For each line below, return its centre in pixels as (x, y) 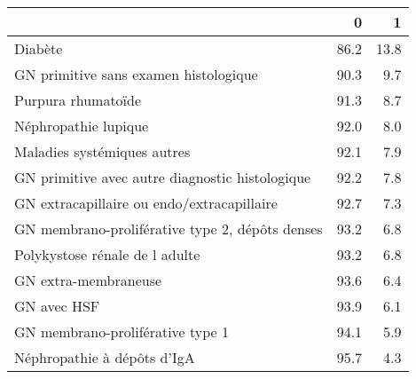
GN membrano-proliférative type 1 (122, 332)
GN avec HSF (57, 306)
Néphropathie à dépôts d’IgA (105, 357)
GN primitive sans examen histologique (136, 74)
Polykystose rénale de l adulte (107, 254)
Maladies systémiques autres (102, 151)
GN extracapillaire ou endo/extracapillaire (146, 203)
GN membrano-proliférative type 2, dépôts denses (169, 229)
